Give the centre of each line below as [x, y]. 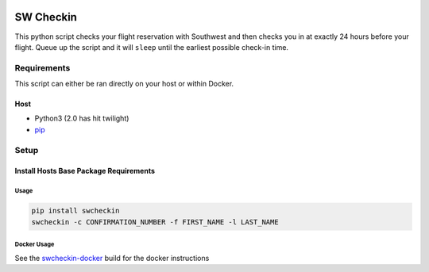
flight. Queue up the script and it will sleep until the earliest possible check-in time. [152, 47]
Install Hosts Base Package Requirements [85, 171]
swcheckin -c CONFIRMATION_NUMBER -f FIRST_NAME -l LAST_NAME [155, 222]
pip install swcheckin [75, 211]
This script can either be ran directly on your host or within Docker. [124, 84]
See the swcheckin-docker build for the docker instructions [112, 258]
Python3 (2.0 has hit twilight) [82, 118]
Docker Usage [35, 245]
